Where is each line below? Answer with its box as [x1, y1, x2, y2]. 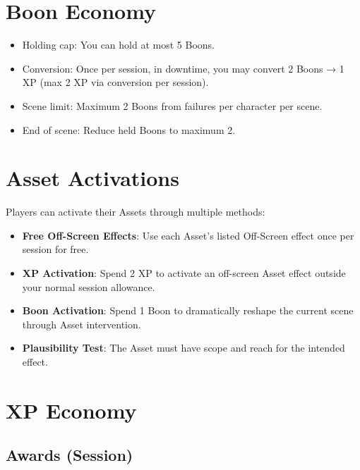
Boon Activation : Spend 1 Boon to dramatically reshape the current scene [22, 303, 354, 318]
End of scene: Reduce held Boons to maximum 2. [22, 122, 236, 137]
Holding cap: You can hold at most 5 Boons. [22, 37, 215, 52]
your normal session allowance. [22, 279, 155, 294]
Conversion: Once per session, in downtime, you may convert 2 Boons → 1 [22, 61, 344, 75]
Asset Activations [6, 163, 179, 192]
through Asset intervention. [22, 316, 141, 331]
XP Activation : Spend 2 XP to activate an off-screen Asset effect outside [22, 266, 346, 280]
